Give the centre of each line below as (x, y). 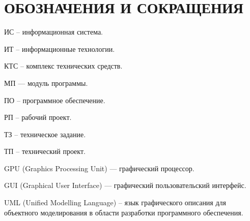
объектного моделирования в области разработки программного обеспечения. (124, 212)
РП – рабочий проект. (38, 117)
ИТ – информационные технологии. (60, 49)
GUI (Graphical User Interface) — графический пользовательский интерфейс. (125, 185)
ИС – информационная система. (53, 32)
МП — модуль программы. (46, 83)
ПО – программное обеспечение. (55, 100)
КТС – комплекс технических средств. (63, 66)
